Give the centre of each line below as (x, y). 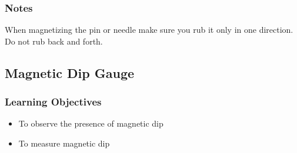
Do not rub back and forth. (54, 41)
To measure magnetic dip (64, 143)
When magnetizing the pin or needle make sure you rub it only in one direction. (149, 30)
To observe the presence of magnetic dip (91, 123)
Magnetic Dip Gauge (70, 72)
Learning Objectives (53, 102)
